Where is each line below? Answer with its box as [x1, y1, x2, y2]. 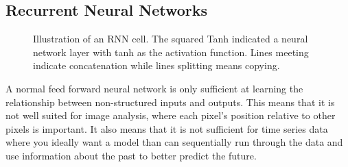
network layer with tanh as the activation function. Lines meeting [33, 44, 309, 59]
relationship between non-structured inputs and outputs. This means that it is [5, 94, 335, 109]
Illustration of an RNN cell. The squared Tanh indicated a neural [33, 31, 308, 46]
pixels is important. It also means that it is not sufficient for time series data [5, 121, 328, 136]
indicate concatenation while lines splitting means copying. [33, 58, 280, 73]
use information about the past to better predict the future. [5, 148, 257, 162]
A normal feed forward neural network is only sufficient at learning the [5, 81, 303, 95]
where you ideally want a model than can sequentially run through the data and [5, 135, 343, 149]
